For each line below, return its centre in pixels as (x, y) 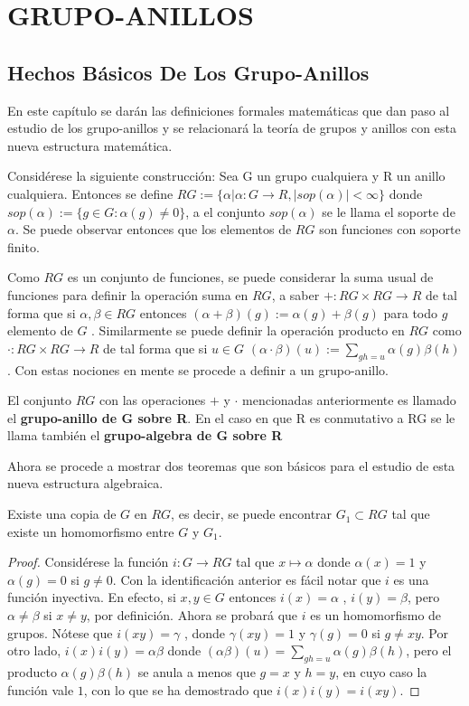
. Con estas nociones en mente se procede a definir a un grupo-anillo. (198, 369)
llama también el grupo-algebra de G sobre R (145, 435)
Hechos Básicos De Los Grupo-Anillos (188, 72)
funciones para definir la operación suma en (128, 294)
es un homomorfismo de (376, 615)
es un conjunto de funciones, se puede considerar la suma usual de (250, 277)
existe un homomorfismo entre (91, 531)
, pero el (429, 650)
